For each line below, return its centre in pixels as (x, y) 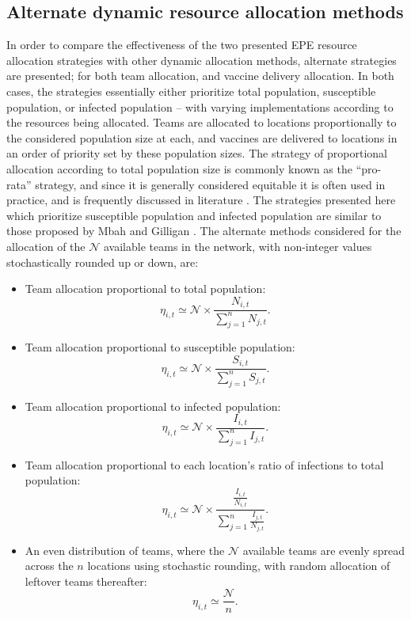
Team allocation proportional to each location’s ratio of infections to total (204, 464)
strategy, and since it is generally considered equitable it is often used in (210, 184)
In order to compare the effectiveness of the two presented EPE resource (182, 45)
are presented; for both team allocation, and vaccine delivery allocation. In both (200, 76)
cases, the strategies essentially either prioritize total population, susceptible (191, 91)
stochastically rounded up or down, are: (103, 262)
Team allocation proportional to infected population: (153, 406)
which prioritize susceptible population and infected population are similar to (194, 215)
